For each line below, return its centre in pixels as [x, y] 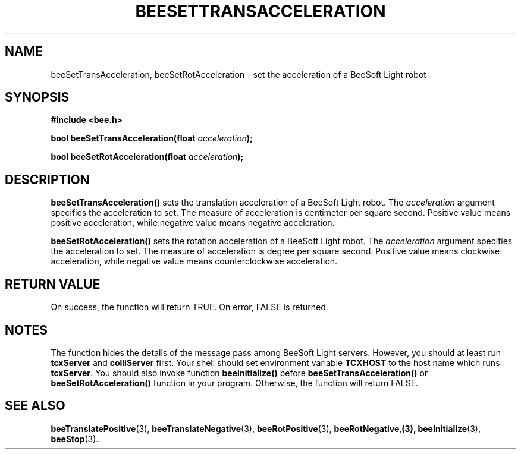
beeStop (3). [75, 439]
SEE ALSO [35, 406]
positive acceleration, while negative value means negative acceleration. [193, 223]
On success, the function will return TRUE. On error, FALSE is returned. [189, 307]
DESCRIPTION [47, 179]
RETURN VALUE [53, 284]
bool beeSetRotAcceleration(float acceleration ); [147, 157]
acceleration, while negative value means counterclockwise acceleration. [194, 261]
